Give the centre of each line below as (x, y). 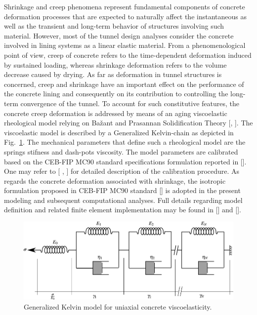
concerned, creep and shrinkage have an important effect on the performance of (124, 84)
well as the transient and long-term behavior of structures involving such (114, 26)
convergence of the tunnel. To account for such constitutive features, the (130, 103)
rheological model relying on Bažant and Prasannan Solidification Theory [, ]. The (128, 123)
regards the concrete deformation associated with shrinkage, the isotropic (115, 180)
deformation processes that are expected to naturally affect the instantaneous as (125, 16)
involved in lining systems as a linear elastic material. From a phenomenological (125, 45)
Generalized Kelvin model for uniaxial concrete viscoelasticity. (118, 307)
